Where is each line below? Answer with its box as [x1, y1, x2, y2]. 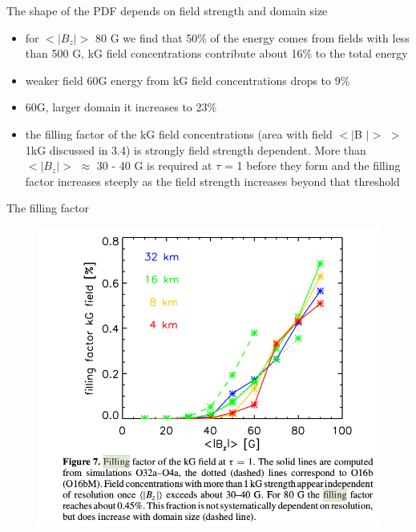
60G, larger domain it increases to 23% [25, 99, 217, 115]
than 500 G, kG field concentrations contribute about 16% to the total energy [25, 45, 408, 62]
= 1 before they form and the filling [224, 157, 401, 174]
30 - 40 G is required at [96, 157, 212, 174]
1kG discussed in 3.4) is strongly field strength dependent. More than [25, 141, 366, 158]
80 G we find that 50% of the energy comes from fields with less [95, 29, 410, 46]
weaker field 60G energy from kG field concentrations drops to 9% [25, 71, 350, 88]
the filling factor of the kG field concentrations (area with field [25, 125, 333, 142]
